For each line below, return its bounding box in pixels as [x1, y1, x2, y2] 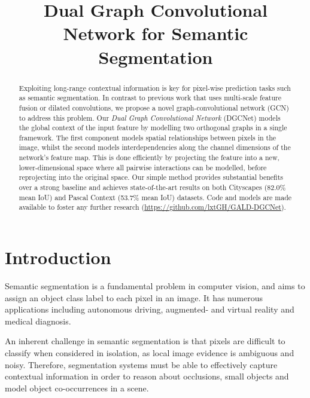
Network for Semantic [63, 21, 248, 45]
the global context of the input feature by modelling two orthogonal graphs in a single [19, 123, 287, 133]
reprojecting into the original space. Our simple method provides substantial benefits [19, 172, 283, 182]
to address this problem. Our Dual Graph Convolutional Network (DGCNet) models [19, 112, 281, 123]
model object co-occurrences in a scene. [5, 381, 149, 394]
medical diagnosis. [5, 314, 71, 327]
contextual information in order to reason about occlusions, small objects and [5, 370, 289, 382]
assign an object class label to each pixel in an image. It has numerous [5, 291, 263, 304]
